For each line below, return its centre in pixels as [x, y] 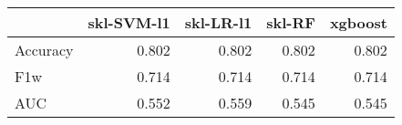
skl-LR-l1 [218, 22]
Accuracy [44, 50]
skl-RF [291, 22]
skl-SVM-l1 [129, 22]
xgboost [358, 22]
